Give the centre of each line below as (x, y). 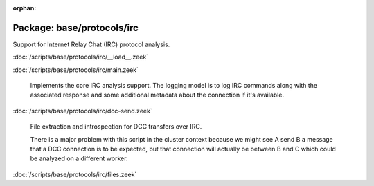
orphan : (25, 8)
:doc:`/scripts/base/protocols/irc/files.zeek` (75, 174)
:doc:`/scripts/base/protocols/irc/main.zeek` (75, 70)
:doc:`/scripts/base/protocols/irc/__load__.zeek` (81, 57)
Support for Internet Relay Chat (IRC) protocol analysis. (91, 44)
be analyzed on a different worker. (79, 158)
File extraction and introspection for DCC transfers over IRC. (116, 127)
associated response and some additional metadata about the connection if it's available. (157, 95)
